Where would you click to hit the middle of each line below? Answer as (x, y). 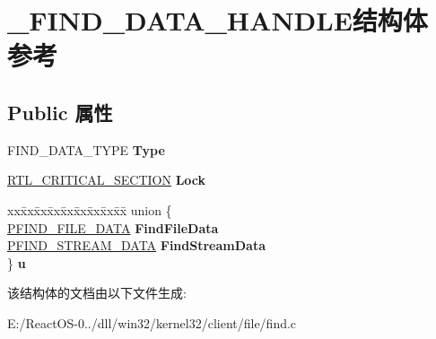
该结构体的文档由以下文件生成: (97, 293)
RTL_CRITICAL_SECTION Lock (107, 180)
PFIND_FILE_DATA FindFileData (113, 227)
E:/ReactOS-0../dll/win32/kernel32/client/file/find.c (152, 322)
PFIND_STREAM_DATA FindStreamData (136, 245)
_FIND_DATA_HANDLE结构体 (218, 20)
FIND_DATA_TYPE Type (86, 149)
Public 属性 (60, 112)
